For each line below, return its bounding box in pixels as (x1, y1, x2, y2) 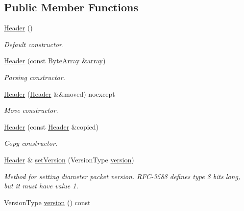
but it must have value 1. (4, 181, 78, 191)
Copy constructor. (4, 138, 58, 148)
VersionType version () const (4, 197, 91, 207)
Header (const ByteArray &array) (4, 55, 106, 66)
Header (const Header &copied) (4, 121, 99, 132)
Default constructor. (4, 39, 64, 49)
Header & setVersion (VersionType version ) (4, 154, 134, 164)
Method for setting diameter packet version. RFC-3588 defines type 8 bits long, (4, 171, 241, 181)
